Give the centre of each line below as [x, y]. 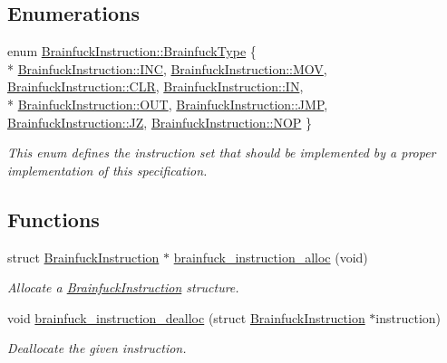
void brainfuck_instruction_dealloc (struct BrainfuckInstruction [186, 317]
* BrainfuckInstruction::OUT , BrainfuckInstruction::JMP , [168, 104]
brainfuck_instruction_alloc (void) [271, 257]
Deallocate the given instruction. [97, 348]
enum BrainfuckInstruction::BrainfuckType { [132, 51]
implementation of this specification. [107, 170]
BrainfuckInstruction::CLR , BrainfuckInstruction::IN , [155, 86]
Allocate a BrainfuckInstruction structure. [123, 287]
